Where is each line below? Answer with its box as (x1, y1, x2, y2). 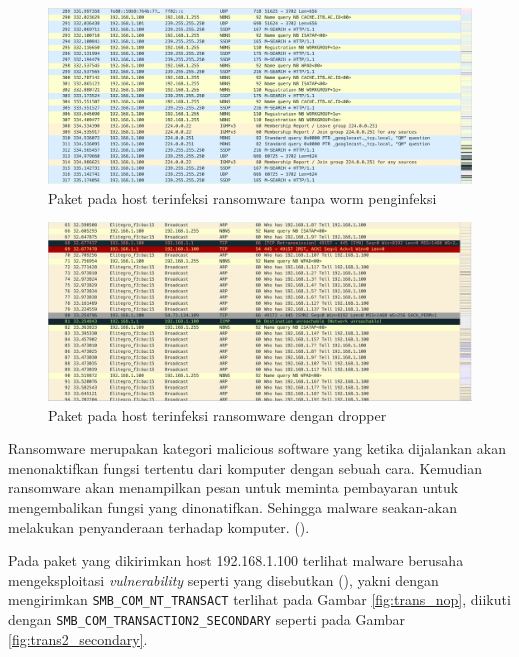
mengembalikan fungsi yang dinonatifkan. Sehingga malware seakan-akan (8, 497, 458, 517)
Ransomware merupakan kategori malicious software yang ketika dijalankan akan (8, 438, 506, 459)
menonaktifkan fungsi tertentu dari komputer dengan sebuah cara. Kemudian (8, 457, 483, 478)
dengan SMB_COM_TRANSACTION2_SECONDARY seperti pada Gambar (8, 609, 406, 630)
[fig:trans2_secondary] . (8, 628, 148, 649)
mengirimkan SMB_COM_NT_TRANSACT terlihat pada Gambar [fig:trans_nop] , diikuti (8, 589, 511, 610)
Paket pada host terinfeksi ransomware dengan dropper (48, 404, 387, 425)
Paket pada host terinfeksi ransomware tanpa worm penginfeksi (48, 187, 437, 208)
